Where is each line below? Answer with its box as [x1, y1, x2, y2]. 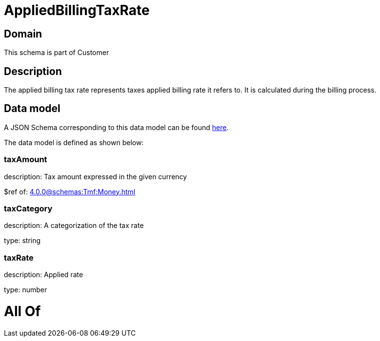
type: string [4, 236, 41, 245]
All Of [4, 303, 41, 320]
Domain [4, 27, 42, 40]
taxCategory [4, 203, 53, 213]
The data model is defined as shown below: [4, 138, 144, 147]
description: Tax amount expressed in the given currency [4, 172, 187, 181]
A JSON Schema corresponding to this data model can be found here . [4, 123, 229, 132]
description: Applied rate [4, 270, 83, 279]
